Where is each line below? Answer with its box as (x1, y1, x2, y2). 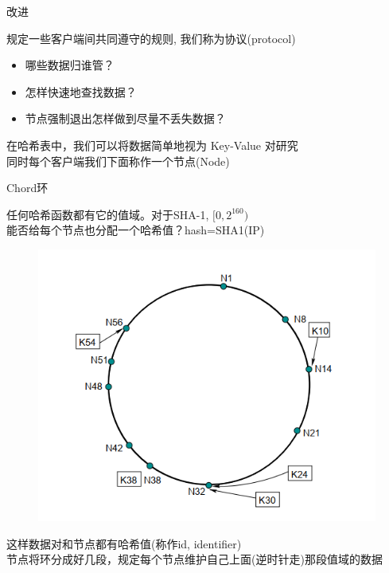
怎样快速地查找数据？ (25, 83, 137, 100)
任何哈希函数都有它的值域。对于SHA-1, (6, 206, 209, 222)
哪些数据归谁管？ (25, 57, 115, 73)
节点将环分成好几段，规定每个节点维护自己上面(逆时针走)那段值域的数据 (6, 551, 383, 567)
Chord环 (6, 179, 49, 196)
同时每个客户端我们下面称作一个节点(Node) (6, 152, 230, 169)
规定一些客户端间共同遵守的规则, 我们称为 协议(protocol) (6, 29, 296, 46)
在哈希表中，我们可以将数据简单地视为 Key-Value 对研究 (6, 136, 298, 153)
